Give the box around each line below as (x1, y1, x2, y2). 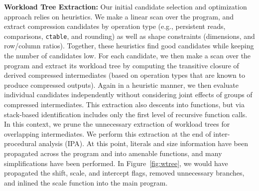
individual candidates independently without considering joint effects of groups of (4, 89, 253, 100)
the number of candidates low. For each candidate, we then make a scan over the (4, 50, 251, 61)
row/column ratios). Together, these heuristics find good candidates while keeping (4, 40, 254, 51)
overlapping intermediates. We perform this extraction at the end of (4, 128, 211, 139)
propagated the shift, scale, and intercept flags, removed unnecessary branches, (4, 168, 245, 178)
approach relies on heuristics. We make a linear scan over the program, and (4, 11, 234, 21)
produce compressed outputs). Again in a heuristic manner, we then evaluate (4, 79, 239, 90)
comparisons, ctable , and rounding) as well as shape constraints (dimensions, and (4, 30, 255, 41)
